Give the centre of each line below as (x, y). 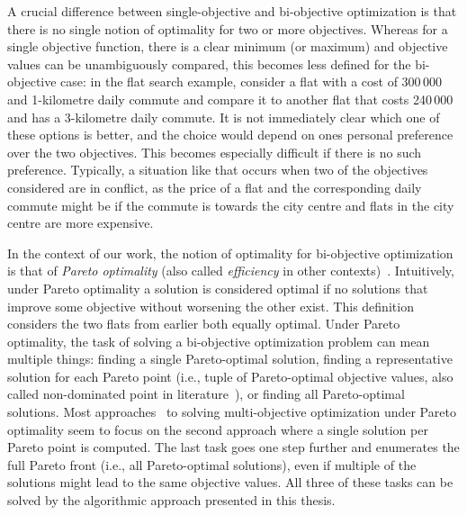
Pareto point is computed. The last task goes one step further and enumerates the (233, 447)
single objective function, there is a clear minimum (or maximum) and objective (228, 46)
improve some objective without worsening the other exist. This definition (211, 306)
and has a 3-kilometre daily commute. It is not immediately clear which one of (224, 117)
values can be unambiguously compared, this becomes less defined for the (209, 63)
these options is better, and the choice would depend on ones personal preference (230, 135)
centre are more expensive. (81, 223)
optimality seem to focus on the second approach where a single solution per (218, 429)
